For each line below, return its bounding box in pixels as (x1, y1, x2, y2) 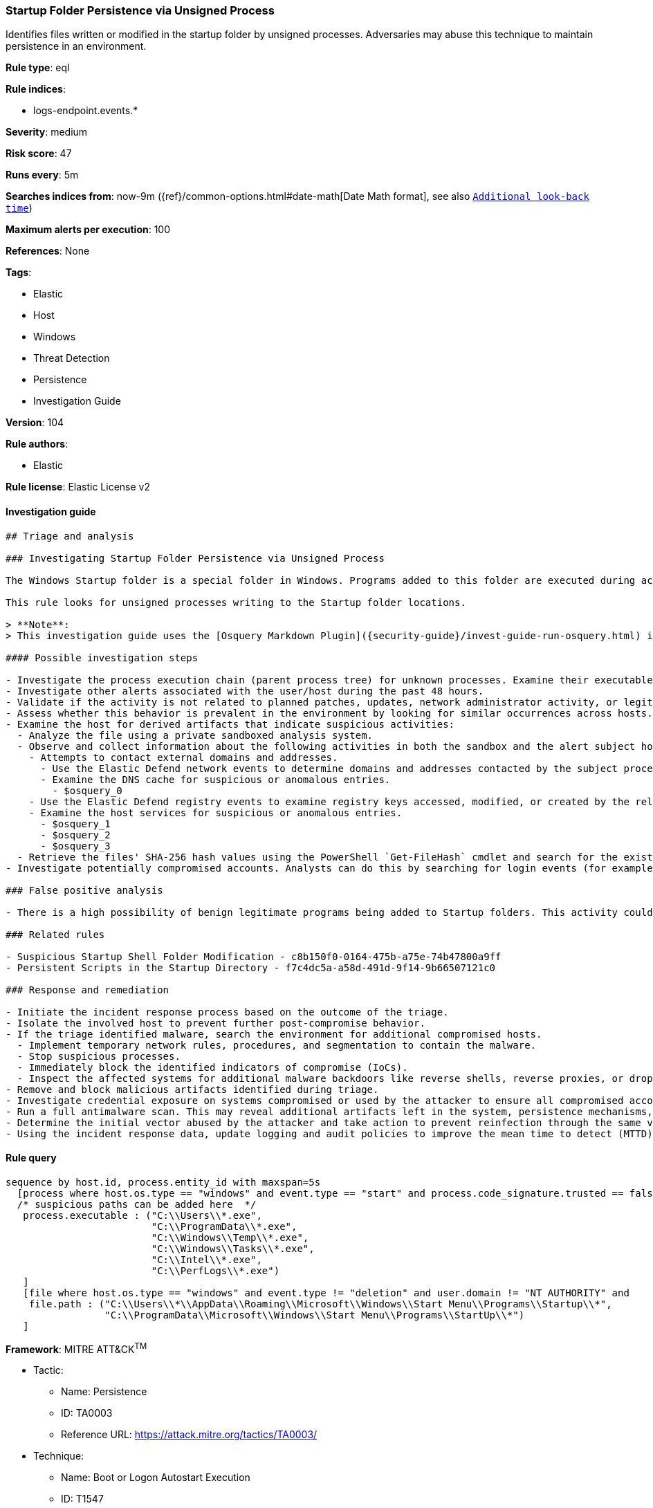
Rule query (6, 1152, 57, 1164)
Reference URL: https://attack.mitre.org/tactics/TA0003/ (61, 1428, 318, 1441)
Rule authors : (6, 438, 68, 450)
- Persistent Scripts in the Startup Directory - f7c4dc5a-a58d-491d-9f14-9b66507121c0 (6, 962, 496, 973)
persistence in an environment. (6, 40, 147, 53)
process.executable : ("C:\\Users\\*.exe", (23, 1209, 262, 1221)
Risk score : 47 (6, 147, 72, 160)
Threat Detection (33, 352, 110, 365)
